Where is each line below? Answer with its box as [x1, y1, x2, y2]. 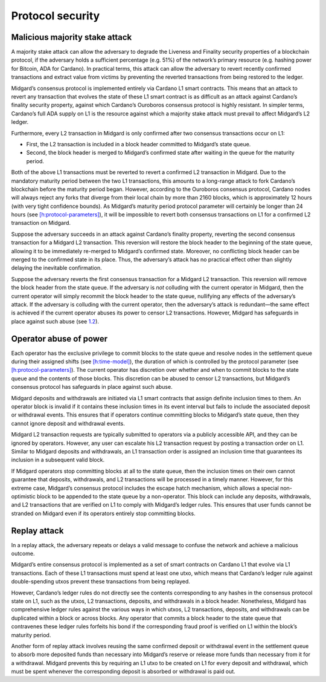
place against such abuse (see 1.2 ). [11, 317, 100, 325]
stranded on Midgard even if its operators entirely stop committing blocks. [11, 510, 196, 517]
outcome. [11, 550, 35, 557]
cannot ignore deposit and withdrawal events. [11, 420, 125, 427]
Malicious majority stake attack [11, 32, 132, 42]
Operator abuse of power [11, 333, 108, 344]
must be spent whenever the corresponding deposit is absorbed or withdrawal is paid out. [11, 668, 235, 675]
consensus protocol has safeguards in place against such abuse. [11, 383, 173, 391]
